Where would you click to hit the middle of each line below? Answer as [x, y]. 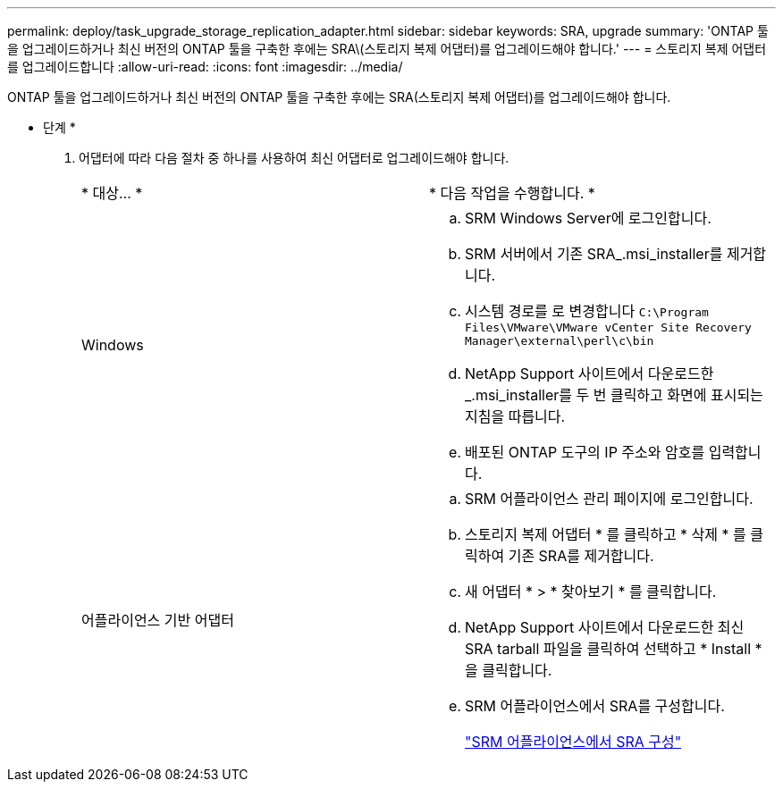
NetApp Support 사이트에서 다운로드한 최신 [605, 627]
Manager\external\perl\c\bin [560, 341]
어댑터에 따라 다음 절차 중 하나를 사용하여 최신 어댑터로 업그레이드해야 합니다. [294, 158]
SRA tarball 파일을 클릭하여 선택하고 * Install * [614, 649]
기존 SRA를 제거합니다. [581, 556]
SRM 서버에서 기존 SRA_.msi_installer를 [594, 254]
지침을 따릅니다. [515, 416]
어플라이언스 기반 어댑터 [158, 620]
